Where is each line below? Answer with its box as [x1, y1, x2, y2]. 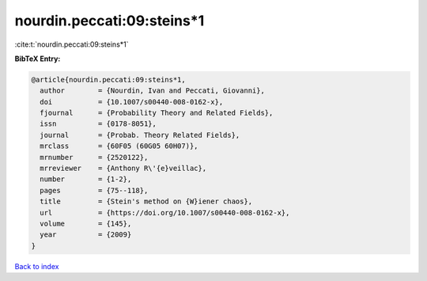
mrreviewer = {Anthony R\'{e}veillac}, [40, 164, 207, 173]
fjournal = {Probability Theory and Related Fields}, [40, 108, 274, 118]
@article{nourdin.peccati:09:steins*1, [31, 75, 186, 84]
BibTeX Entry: [14, 54, 61, 63]
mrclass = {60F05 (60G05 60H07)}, [40, 142, 198, 150]
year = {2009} [40, 230, 132, 239]
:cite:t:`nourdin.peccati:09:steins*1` [14, 40, 129, 49]
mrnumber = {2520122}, [40, 153, 149, 161]
